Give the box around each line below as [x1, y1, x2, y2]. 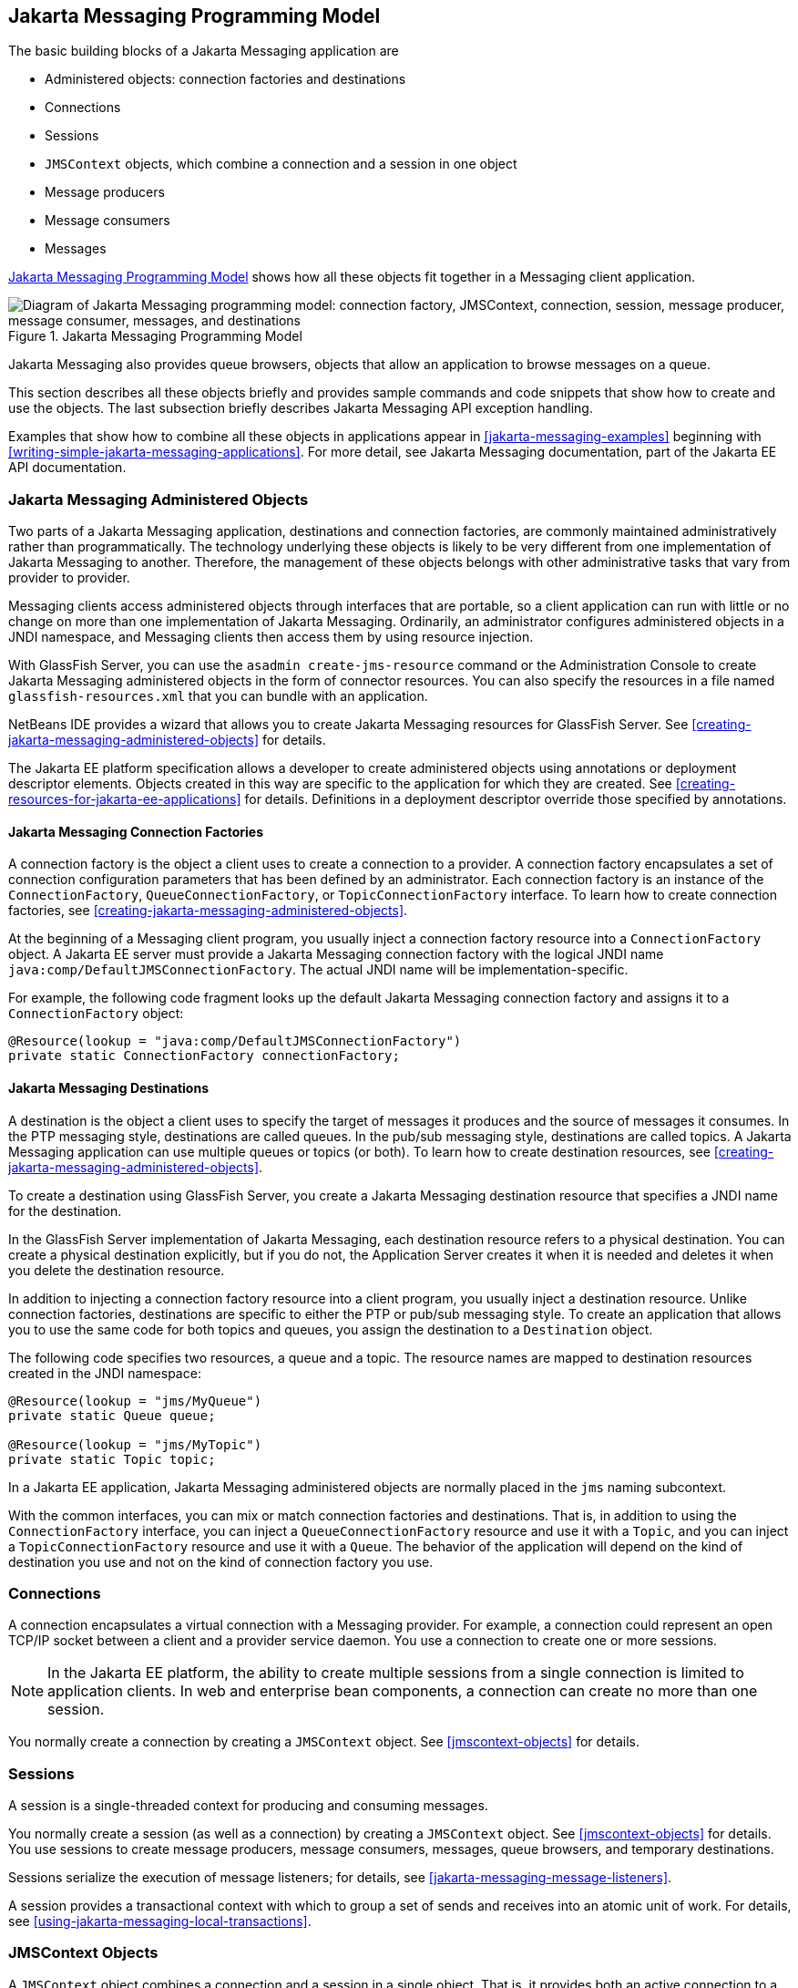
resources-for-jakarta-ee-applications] [8, 791, 241, 808]
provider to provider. [8, 570, 130, 586]
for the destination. [8, 1202, 122, 1219]
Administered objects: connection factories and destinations [45, 71, 406, 88]
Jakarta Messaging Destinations [8, 1080, 210, 1096]
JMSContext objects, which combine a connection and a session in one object [45, 156, 517, 172]
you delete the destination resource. [8, 1262, 225, 1278]
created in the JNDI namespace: [8, 1365, 201, 1381]
